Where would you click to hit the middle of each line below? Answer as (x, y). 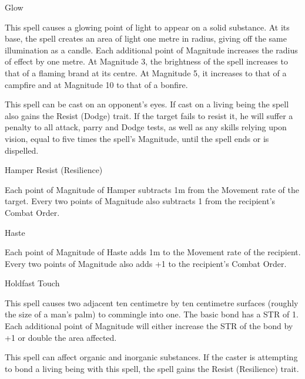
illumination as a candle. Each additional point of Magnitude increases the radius (151, 50)
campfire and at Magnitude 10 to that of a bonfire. (96, 84)
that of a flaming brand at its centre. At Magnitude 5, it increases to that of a (146, 72)
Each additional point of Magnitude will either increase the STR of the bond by (149, 326)
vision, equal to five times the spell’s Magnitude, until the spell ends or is (137, 138)
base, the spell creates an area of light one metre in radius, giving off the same (146, 38)
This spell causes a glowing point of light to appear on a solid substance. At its (147, 27)
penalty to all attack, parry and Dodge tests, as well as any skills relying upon (146, 127)
